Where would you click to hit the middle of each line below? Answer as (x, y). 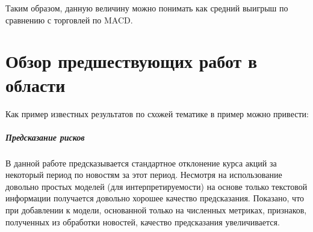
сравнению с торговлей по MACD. (69, 20)
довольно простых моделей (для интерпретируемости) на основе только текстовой (156, 186)
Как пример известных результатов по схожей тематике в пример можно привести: (157, 113)
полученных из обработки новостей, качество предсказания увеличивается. (143, 221)
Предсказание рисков (45, 137)
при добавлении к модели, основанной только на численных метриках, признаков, (156, 210)
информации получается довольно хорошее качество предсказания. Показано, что (155, 198)
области (36, 84)
